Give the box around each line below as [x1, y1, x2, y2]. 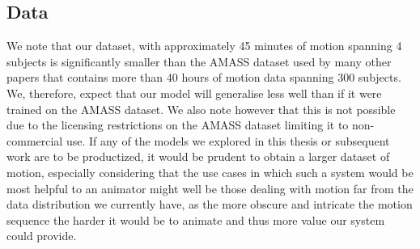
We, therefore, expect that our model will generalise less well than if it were [6, 84, 382, 101]
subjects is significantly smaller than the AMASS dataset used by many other [6, 53, 392, 70]
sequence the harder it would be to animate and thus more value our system [6, 211, 385, 228]
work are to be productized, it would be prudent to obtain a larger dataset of [6, 148, 390, 165]
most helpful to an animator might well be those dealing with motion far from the [6, 179, 414, 196]
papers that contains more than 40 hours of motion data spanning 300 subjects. [6, 69, 401, 86]
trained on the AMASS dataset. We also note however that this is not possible [6, 100, 396, 117]
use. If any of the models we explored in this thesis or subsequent [66, 132, 390, 149]
